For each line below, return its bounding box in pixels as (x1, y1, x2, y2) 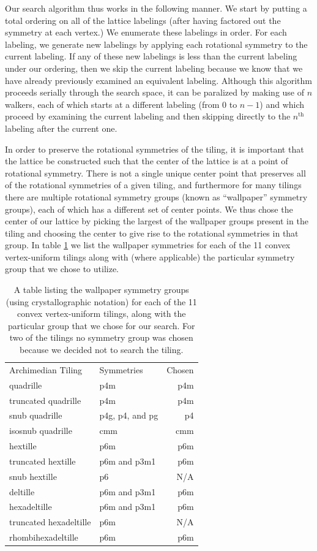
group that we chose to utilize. (5, 262, 119, 275)
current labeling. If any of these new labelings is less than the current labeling (5, 50, 297, 63)
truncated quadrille (9, 393, 81, 406)
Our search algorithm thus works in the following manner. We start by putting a (5, 2, 307, 14)
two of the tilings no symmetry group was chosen (9, 331, 193, 344)
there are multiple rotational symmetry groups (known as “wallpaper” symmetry (5, 190, 308, 203)
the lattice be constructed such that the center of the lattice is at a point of (5, 154, 288, 167)
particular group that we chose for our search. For (8, 319, 195, 332)
